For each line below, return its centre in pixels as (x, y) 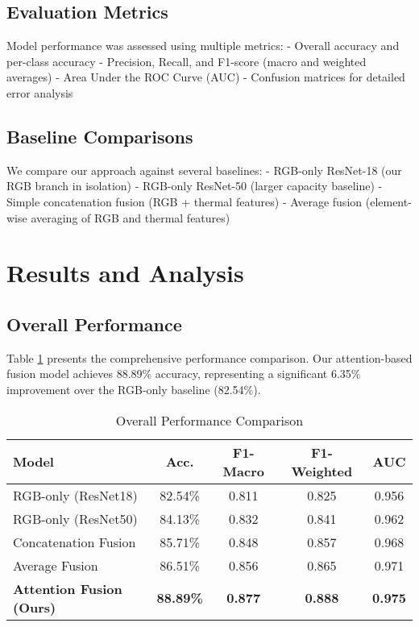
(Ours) (35, 607)
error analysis (40, 92)
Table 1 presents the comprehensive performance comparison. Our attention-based (209, 357)
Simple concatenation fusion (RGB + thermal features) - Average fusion (185, 201)
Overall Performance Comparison (209, 420)
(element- (388, 201)
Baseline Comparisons (100, 136)
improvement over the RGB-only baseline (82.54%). (134, 389)
